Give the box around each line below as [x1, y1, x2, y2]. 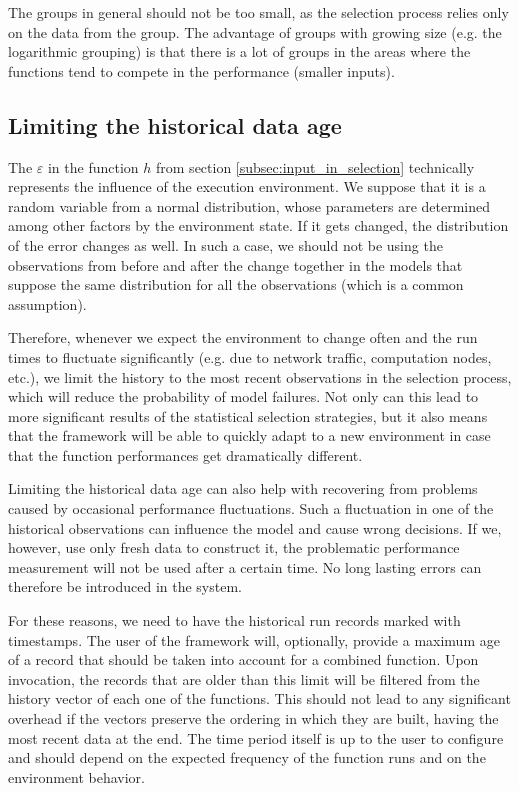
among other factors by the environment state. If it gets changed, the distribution [8, 215, 509, 236]
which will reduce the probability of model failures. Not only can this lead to [8, 386, 479, 407]
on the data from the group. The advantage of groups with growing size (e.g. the [8, 21, 502, 42]
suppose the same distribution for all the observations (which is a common [8, 274, 464, 295]
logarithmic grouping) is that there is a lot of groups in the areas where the [8, 41, 471, 62]
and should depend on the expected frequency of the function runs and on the [8, 747, 486, 768]
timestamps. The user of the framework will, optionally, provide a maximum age [8, 629, 500, 650]
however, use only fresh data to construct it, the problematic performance [8, 537, 460, 558]
